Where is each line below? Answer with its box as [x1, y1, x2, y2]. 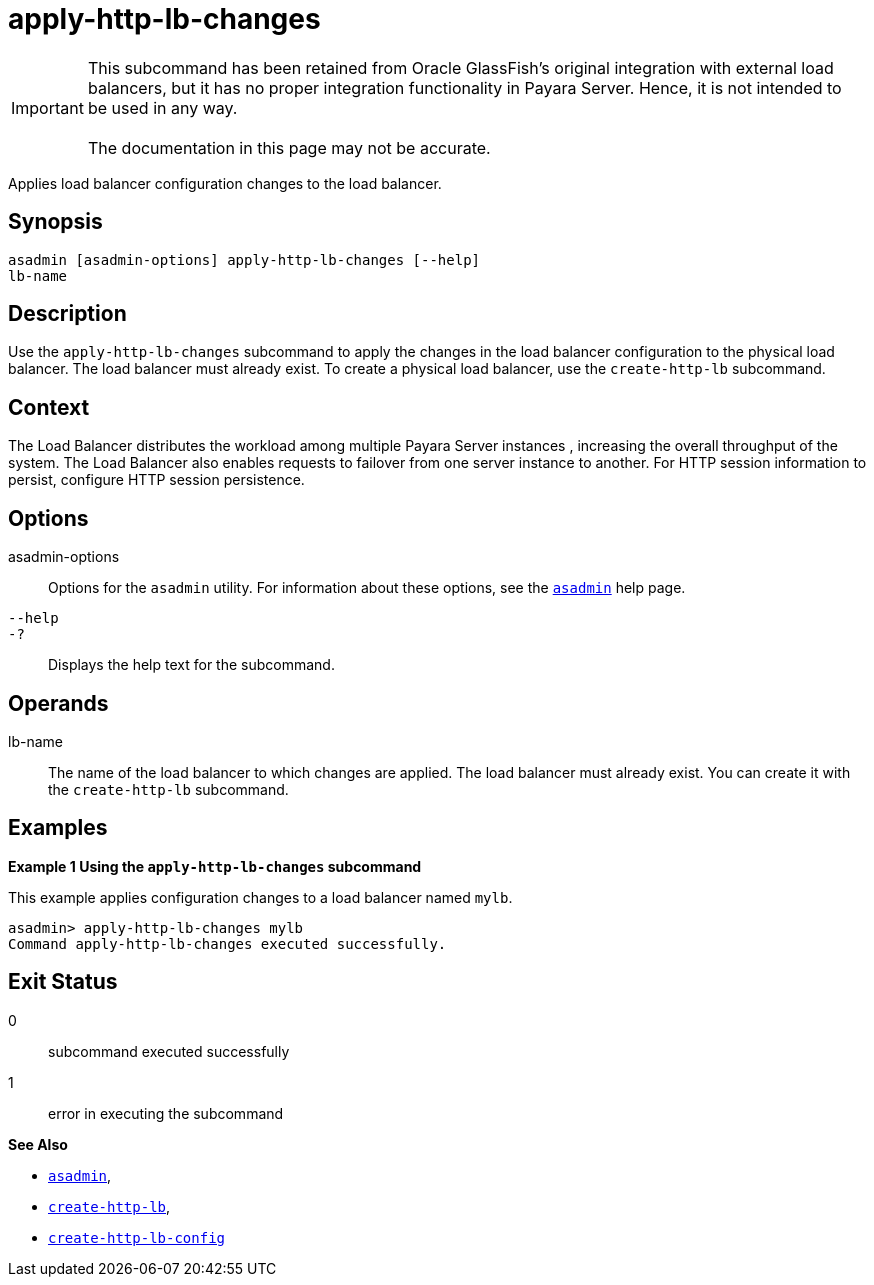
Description [8, 301, 127, 327]
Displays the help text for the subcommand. [48, 656, 335, 674]
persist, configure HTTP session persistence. [8, 471, 305, 489]
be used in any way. [87, 97, 238, 118]
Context [8, 394, 90, 420]
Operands [8, 690, 109, 716]
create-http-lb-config [48, 1229, 226, 1246]
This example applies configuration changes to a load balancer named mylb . [8, 888, 513, 906]
